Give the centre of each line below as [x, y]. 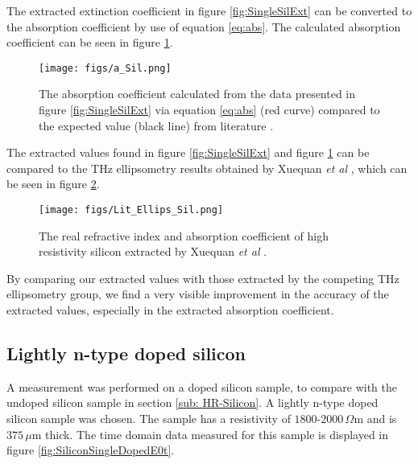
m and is [375, 419]
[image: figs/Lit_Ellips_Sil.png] [131, 210]
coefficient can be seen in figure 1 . [90, 42]
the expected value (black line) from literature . [156, 125]
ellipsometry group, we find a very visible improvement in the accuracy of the [198, 294]
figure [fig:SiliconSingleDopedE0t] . [91, 450]
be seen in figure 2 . [53, 184]
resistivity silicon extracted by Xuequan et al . [153, 251]
